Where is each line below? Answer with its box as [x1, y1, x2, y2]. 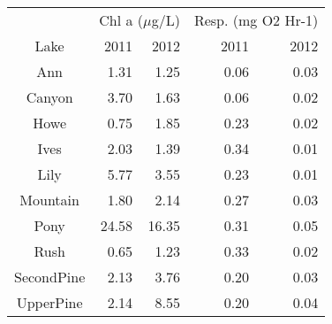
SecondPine [14, 266, 86, 287]
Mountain [19, 189, 79, 210]
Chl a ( [99, 10, 144, 30]
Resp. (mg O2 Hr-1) [193, 10, 319, 30]
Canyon [26, 87, 73, 107]
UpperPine [16, 292, 83, 312]
